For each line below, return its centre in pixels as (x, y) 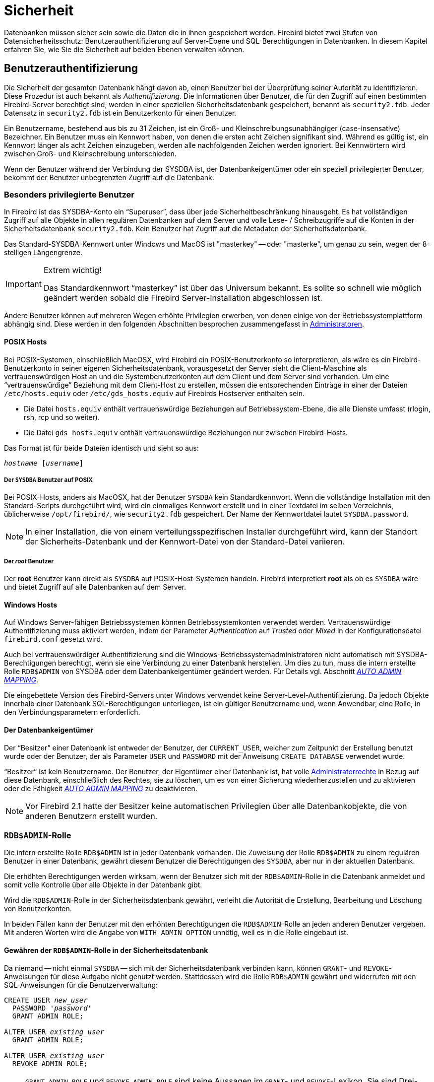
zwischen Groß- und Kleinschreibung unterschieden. (90, 153)
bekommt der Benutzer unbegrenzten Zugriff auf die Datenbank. (109, 177)
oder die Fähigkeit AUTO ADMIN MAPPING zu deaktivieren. (101, 788)
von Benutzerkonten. (38, 909)
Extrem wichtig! (72, 270)
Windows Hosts (31, 605)
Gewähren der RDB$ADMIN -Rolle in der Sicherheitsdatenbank (106, 950)
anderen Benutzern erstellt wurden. (92, 816)
